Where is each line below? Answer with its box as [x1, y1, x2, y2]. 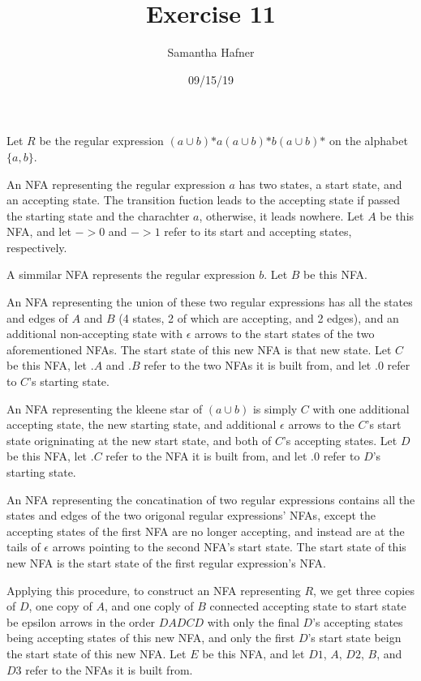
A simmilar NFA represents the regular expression [6, 266, 256, 283]
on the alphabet [329, 132, 408, 149]
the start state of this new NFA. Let [6, 645, 187, 662]
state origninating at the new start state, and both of [6, 431, 272, 448]
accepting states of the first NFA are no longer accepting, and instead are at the [6, 522, 405, 539]
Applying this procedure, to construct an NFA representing [6, 581, 301, 598]
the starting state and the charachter [6, 207, 190, 224]
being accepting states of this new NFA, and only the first [6, 629, 295, 646]
